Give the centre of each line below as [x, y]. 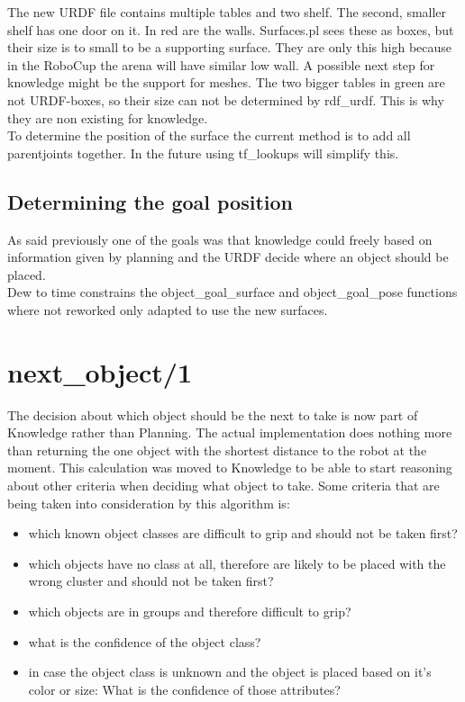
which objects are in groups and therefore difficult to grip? [190, 611]
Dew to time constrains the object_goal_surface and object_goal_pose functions [232, 292]
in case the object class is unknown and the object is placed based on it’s [230, 672]
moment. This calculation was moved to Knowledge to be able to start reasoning [230, 468]
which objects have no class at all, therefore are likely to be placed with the [237, 563]
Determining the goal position [150, 201]
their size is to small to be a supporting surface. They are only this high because [230, 47]
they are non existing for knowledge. [108, 117]
